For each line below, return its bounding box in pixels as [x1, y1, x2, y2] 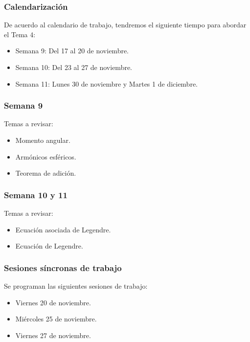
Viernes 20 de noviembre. [15, 297, 91, 307]
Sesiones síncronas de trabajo [4, 261, 122, 274]
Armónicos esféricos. [15, 151, 76, 161]
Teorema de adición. [15, 168, 76, 178]
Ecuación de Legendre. [15, 241, 83, 251]
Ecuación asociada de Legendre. [15, 224, 111, 234]
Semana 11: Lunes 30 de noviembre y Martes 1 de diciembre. [15, 78, 198, 89]
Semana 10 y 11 [4, 188, 68, 201]
